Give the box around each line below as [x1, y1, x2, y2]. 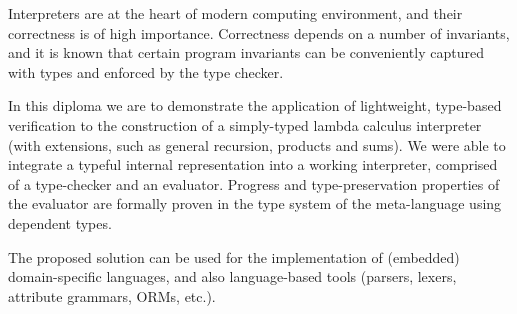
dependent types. [8, 212, 112, 233]
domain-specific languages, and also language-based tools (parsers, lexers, [8, 266, 457, 287]
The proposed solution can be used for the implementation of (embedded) [8, 246, 460, 267]
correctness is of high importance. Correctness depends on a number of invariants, [8, 22, 510, 43]
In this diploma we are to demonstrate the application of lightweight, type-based [8, 95, 502, 116]
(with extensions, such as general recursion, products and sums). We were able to [8, 134, 506, 155]
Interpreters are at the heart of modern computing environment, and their [8, 3, 463, 23]
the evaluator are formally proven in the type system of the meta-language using [8, 193, 502, 214]
